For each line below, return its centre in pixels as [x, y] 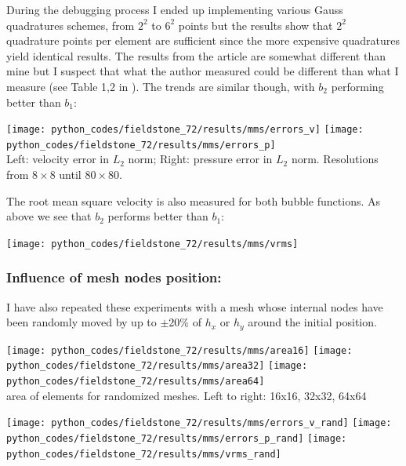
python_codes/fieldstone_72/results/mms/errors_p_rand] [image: [177, 438]
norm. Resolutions [335, 159]
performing [357, 86]
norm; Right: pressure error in [200, 159]
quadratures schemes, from [71, 25]
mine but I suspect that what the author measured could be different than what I [203, 71]
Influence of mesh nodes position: [114, 277]
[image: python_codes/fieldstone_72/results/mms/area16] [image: [179, 350]
